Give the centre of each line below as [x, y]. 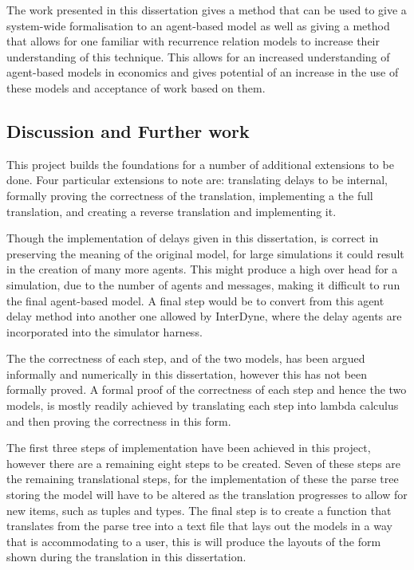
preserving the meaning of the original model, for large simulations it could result [205, 253]
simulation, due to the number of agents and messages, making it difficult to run [203, 284]
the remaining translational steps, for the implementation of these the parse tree [203, 479]
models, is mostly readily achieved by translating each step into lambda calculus [203, 405]
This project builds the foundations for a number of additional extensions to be [200, 164]
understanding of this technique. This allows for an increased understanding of [198, 56]
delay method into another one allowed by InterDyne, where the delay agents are [204, 316]
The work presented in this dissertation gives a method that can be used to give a [207, 10]
